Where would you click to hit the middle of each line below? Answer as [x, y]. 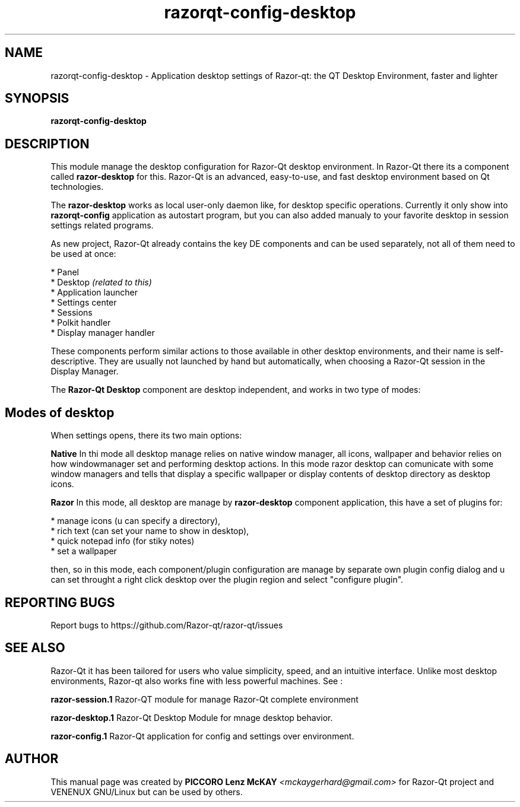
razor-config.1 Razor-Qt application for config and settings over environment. [202, 736]
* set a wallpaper [84, 551]
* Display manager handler [103, 333]
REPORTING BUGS [60, 602]
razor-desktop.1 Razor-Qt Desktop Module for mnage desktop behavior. [192, 717]
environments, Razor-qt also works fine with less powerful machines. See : [197, 681]
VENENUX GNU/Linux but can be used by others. [147, 792]
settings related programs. [102, 225]
